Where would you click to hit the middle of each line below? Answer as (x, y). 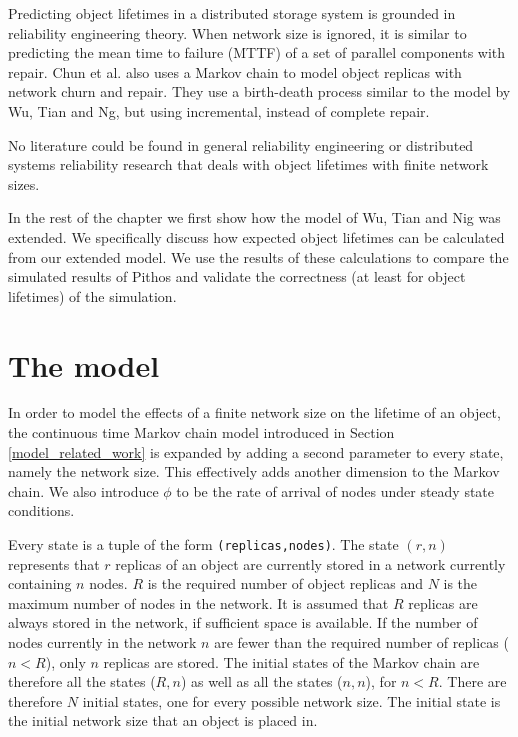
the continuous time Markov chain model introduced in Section (201, 432)
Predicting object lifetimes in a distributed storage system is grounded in (232, 13)
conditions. (41, 510)
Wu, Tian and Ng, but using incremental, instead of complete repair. (219, 110)
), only (65, 661)
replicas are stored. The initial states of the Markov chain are (291, 661)
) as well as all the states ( (261, 681)
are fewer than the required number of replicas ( (361, 642)
